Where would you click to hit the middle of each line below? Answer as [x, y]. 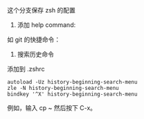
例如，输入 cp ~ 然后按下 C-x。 [52, 108]
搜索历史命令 [35, 54]
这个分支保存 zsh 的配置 [42, 10]
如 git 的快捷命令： [34, 39]
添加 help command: [46, 25]
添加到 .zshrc [26, 69]
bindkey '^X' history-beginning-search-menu [72, 94]
